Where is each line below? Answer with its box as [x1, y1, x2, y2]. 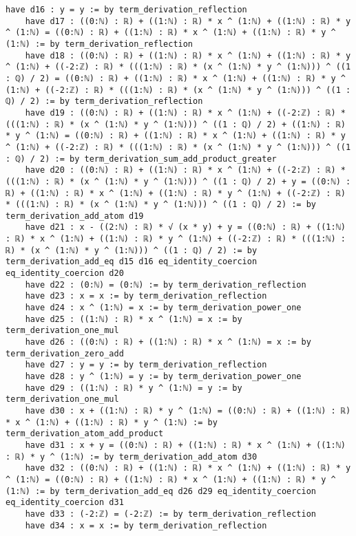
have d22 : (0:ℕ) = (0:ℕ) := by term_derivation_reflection [25, 279, 306, 290]
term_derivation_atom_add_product [6, 429, 164, 439]
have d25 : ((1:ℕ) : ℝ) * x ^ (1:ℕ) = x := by [25, 314, 242, 324]
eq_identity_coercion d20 [6, 268, 124, 279]
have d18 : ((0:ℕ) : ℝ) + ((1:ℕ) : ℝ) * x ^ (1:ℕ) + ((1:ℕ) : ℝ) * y [25, 50, 351, 61]
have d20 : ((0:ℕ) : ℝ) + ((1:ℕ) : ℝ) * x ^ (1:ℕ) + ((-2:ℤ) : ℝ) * [25, 165, 346, 175]
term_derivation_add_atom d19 [6, 211, 144, 221]
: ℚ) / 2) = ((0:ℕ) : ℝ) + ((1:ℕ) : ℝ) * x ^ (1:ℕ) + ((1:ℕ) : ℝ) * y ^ [6, 73, 346, 83]
